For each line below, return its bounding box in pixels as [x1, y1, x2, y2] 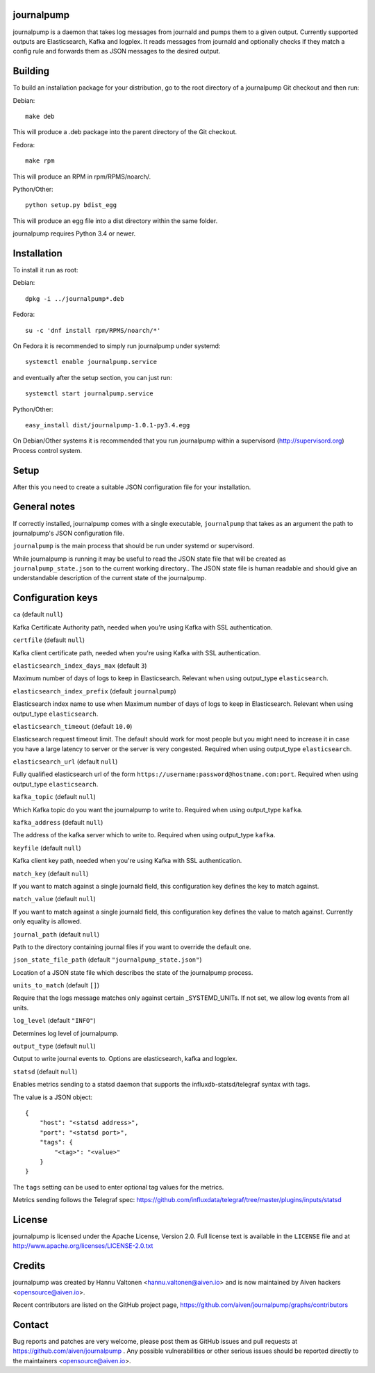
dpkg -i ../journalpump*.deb [25, 295, 124, 302]
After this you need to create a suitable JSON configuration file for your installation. [12, 483, 251, 491]
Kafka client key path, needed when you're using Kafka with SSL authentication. [12, 857, 242, 865]
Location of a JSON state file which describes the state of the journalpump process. [12, 968, 253, 976]
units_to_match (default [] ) [12, 981, 100, 989]
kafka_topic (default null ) [12, 793, 97, 801]
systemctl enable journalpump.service [25, 358, 158, 366]
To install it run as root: [12, 266, 78, 274]
